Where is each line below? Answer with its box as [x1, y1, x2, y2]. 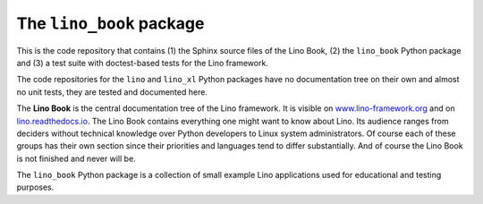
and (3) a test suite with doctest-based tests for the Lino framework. [16, 57, 268, 68]
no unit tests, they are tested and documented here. [16, 86, 208, 98]
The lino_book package [16, 13, 205, 33]
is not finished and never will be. [16, 153, 136, 164]
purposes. [16, 182, 55, 192]
